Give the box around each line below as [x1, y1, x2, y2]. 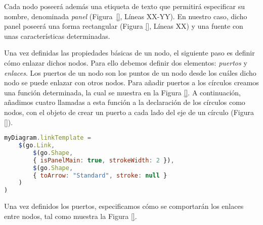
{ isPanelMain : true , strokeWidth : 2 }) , [33, 156, 174, 164]
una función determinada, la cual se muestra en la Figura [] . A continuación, [4, 87, 241, 97]
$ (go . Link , [18, 142, 55, 149]
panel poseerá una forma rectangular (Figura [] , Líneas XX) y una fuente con [4, 21, 243, 31]
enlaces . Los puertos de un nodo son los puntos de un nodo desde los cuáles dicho [4, 67, 256, 78]
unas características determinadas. [4, 30, 110, 41]
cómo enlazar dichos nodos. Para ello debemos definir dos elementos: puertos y [4, 57, 247, 68]
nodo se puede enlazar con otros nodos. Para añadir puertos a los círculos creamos [4, 77, 259, 88]
